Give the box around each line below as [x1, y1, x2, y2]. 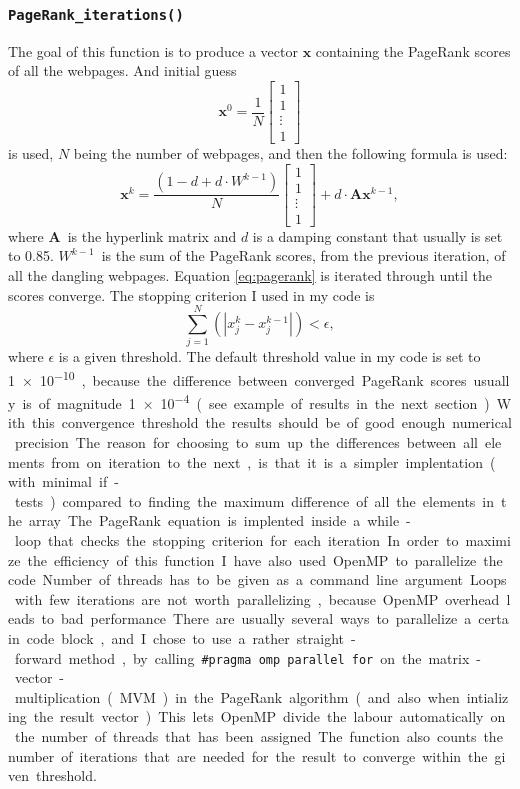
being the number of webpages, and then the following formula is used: [73, 143, 508, 164]
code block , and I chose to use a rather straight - [26, 627, 356, 648]
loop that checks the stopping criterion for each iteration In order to [14, 529, 459, 550]
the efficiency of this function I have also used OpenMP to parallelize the [27, 549, 503, 570]
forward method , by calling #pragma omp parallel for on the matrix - [14, 647, 481, 668]
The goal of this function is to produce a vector [8, 40, 298, 61]
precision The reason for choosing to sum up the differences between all [14, 432, 478, 452]
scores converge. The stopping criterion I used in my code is [8, 284, 375, 305]
